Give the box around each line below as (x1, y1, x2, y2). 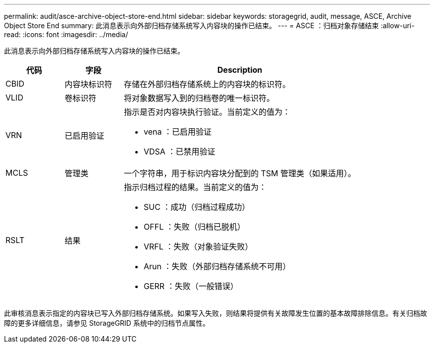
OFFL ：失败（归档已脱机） (144, 222, 245, 232)
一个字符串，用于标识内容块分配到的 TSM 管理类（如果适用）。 (124, 168, 356, 178)
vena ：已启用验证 (144, 127, 212, 137)
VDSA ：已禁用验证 (144, 147, 216, 156)
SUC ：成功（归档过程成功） (144, 202, 250, 212)
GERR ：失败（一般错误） (144, 281, 238, 291)
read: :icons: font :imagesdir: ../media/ (4, 30, 128, 39)
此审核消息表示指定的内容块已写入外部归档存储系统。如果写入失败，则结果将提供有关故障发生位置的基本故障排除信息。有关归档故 (4, 309, 427, 317)
